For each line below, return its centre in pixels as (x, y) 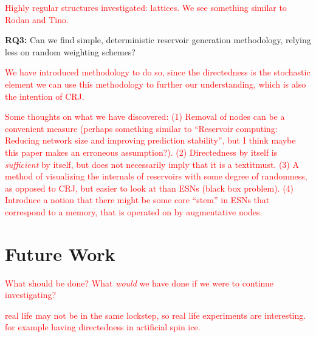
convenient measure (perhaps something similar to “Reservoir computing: (141, 128)
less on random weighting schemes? (70, 51)
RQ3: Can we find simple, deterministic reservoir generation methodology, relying (158, 40)
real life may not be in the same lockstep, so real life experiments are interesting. (156, 315)
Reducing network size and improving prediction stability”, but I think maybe (150, 140)
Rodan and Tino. (37, 19)
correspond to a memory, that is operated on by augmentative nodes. (134, 211)
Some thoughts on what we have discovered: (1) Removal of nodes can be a (145, 116)
